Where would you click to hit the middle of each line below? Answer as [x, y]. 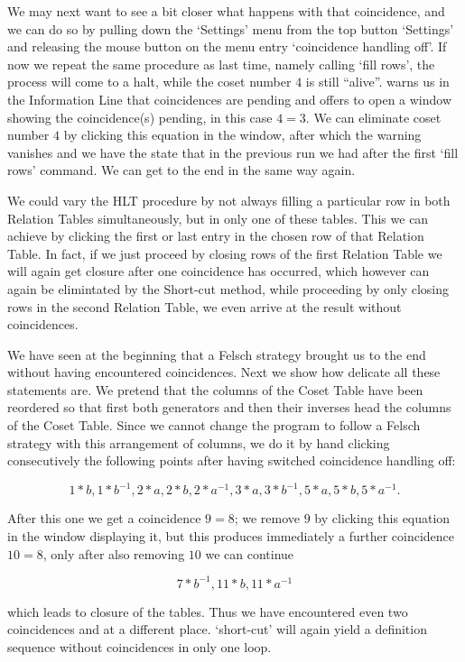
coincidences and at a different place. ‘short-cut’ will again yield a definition [217, 629]
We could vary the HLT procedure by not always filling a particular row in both [229, 200]
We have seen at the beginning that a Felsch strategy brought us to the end [217, 354]
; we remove [267, 518]
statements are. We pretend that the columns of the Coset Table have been [215, 389]
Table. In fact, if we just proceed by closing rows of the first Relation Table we [225, 253]
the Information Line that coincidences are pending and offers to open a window [230, 99]
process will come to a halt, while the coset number [149, 82]
